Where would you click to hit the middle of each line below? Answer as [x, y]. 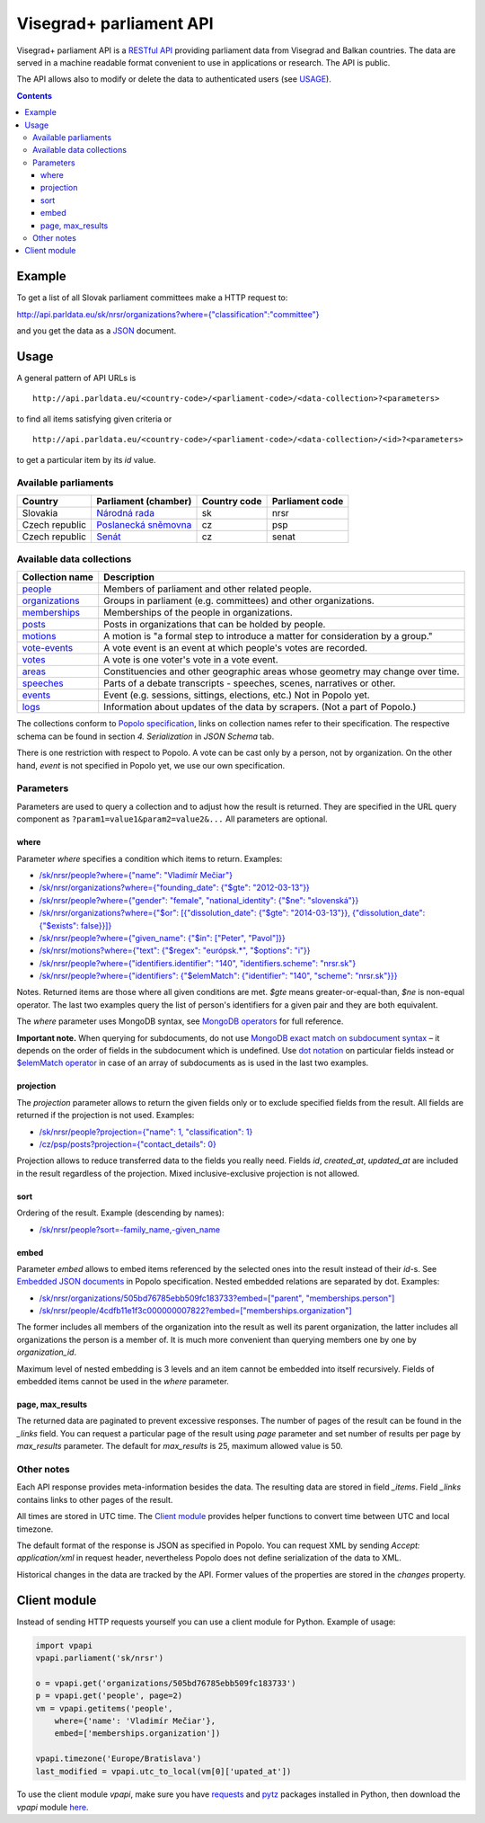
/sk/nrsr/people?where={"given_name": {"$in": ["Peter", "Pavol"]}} [163, 938]
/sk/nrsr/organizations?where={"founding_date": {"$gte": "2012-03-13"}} [174, 888]
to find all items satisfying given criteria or [94, 419]
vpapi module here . [53, 1807]
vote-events [48, 648]
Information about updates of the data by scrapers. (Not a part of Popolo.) [260, 707]
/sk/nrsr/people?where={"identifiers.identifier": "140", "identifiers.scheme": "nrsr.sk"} [198, 963]
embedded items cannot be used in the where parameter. [123, 1382]
